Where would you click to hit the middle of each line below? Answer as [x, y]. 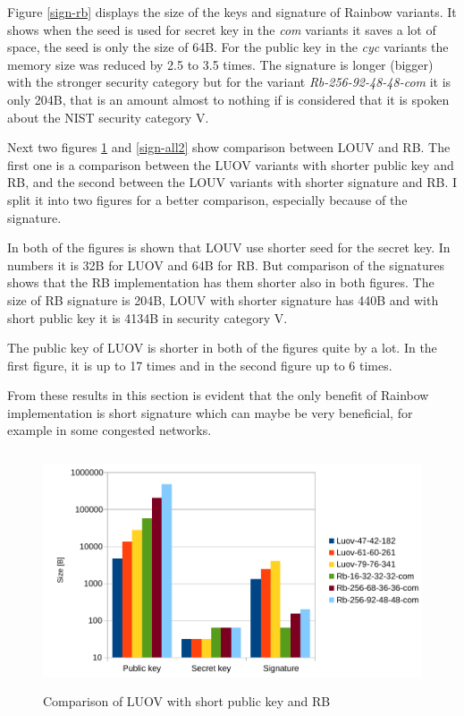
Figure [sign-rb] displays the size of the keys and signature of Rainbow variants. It [232, 12]
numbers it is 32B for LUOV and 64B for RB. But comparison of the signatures [226, 264]
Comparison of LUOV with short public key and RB [187, 701]
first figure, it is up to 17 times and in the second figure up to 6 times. [200, 365]
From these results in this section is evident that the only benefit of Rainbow [218, 395]
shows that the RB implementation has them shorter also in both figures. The [221, 282]
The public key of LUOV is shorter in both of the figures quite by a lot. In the [222, 348]
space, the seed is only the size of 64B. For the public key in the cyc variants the [228, 47]
